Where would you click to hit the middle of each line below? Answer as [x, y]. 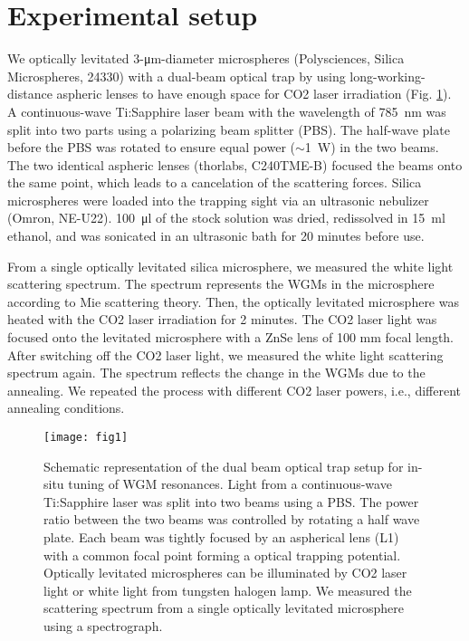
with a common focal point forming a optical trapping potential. [222, 555]
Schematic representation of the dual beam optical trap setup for [224, 466]
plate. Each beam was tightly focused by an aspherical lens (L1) [221, 537]
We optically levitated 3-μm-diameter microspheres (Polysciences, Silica [206, 58]
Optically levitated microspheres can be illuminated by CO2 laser [225, 573]
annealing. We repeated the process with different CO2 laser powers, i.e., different [234, 390]
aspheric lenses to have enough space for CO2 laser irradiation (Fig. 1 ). [254, 94]
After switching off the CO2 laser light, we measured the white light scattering [225, 354]
